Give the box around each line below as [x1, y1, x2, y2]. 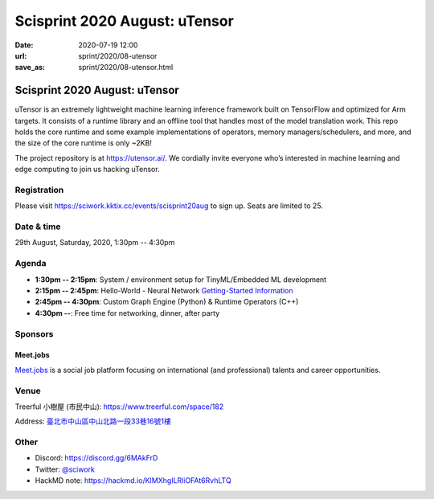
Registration [14, 184, 64, 195]
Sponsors [14, 328, 54, 339]
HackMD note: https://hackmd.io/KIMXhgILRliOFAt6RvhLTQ [35, 476, 232, 485]
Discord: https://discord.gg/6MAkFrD [35, 453, 158, 463]
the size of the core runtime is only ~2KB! [14, 138, 153, 148]
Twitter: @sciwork [35, 464, 96, 474]
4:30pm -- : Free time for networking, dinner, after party [35, 308, 220, 317]
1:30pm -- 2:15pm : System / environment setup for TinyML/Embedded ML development [35, 274, 327, 284]
